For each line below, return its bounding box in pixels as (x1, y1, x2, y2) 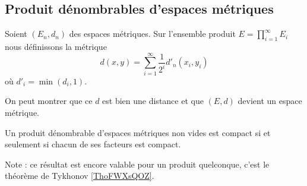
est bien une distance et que (102, 94, 204, 107)
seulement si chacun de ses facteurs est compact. (5, 138, 181, 150)
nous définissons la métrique (5, 40, 107, 52)
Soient (5, 27, 27, 40)
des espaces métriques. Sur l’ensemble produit (69, 27, 236, 40)
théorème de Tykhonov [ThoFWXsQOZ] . (5, 169, 154, 182)
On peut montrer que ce (5, 94, 93, 107)
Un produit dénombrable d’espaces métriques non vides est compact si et (5, 126, 271, 138)
